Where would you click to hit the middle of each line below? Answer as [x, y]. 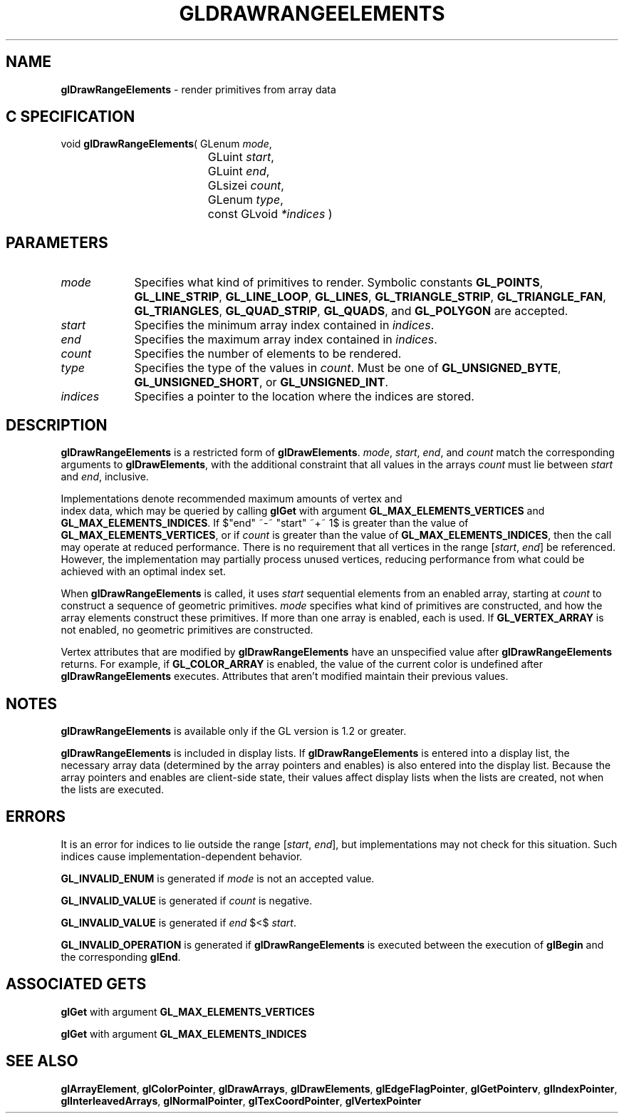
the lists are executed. [113, 789]
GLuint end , [239, 171]
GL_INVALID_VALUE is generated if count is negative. [187, 900]
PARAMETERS [57, 242]
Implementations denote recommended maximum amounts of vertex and [232, 499]
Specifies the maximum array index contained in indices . [286, 340]
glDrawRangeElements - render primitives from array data [198, 89]
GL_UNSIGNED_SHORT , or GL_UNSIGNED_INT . [261, 382]
